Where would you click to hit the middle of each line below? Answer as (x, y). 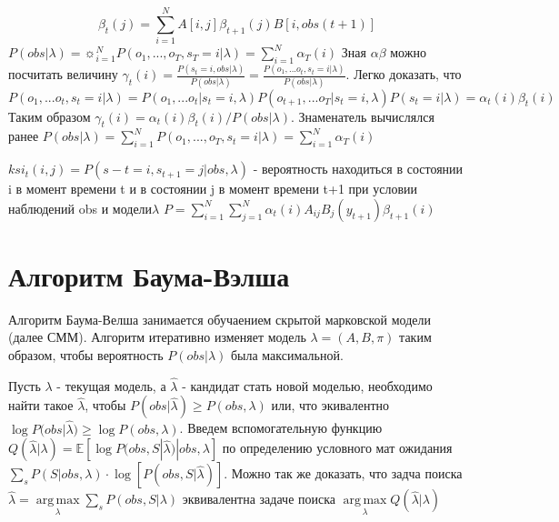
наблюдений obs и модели (80, 208)
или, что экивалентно (330, 405)
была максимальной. (287, 355)
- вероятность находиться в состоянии (358, 169)
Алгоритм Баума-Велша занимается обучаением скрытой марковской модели (220, 319)
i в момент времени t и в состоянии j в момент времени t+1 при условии (213, 189)
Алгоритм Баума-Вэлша (149, 275)
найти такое (41, 405)
